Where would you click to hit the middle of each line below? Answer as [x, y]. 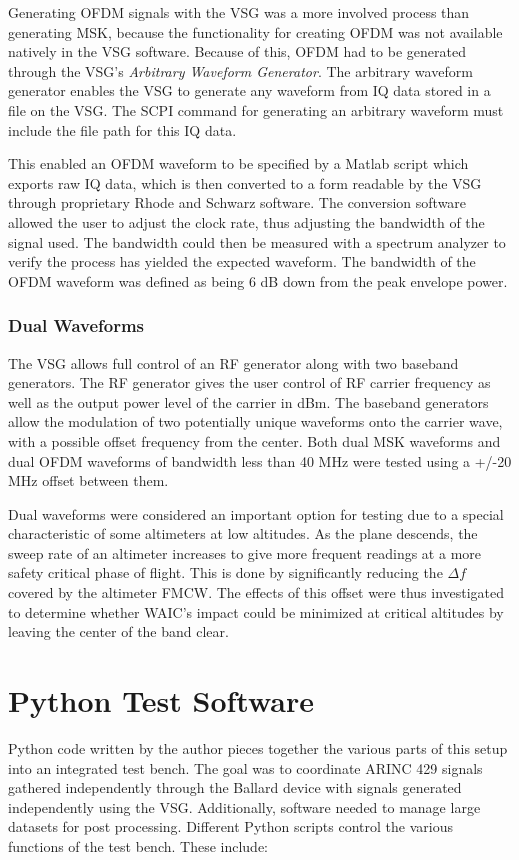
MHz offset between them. [88, 480]
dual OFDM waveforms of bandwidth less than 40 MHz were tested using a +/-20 [260, 460]
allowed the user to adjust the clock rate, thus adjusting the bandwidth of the [246, 221]
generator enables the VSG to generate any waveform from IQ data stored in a [249, 90]
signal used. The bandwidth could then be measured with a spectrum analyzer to [257, 241]
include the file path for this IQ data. [122, 129]
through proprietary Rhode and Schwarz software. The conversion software [237, 202]
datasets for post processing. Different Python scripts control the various [230, 826]
